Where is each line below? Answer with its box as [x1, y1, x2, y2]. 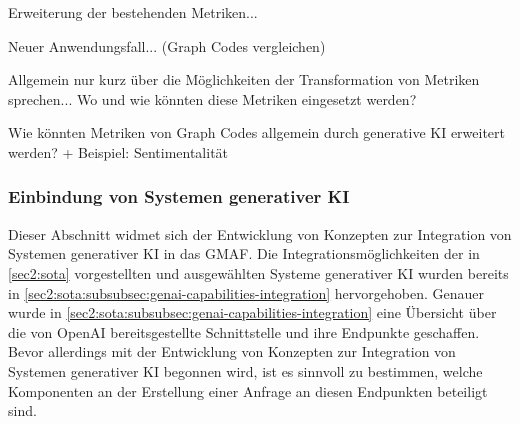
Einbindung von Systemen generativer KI [8, 184, 350, 209]
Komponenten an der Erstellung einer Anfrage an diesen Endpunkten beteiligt [8, 380, 488, 401]
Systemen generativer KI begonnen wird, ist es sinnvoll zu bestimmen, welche [8, 360, 483, 381]
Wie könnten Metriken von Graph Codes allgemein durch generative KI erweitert [8, 122, 506, 143]
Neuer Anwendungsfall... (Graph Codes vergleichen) [8, 35, 326, 56]
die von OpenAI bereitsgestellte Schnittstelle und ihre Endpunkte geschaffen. [8, 321, 480, 342]
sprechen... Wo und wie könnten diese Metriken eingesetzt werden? [8, 88, 417, 109]
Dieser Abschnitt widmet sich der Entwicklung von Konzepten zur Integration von [8, 223, 512, 244]
